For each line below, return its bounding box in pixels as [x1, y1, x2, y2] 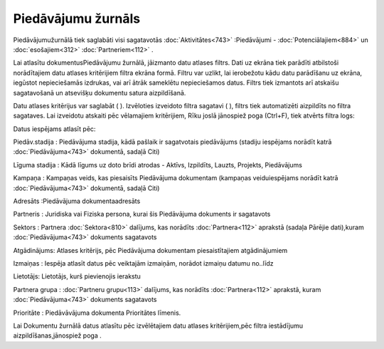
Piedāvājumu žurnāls [13, 11, 141, 26]
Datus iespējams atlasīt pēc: [13, 125, 96, 133]
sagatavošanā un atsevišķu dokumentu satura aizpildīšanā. [13, 88, 186, 97]
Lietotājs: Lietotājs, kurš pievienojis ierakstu [13, 272, 142, 281]
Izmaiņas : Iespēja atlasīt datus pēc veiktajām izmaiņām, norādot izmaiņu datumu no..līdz [13, 259, 274, 267]
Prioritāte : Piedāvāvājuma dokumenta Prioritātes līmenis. [13, 308, 181, 317]
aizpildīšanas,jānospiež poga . [13, 331, 102, 340]
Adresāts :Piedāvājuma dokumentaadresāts [13, 197, 141, 206]
